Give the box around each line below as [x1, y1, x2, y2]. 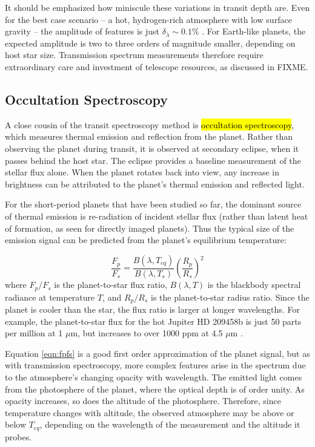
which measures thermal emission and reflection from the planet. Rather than [5, 130, 293, 143]
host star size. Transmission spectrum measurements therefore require [5, 48, 264, 61]
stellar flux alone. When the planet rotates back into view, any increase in [5, 166, 280, 178]
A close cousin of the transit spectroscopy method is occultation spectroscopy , [5, 118, 294, 131]
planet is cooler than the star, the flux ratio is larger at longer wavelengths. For [5, 303, 300, 316]
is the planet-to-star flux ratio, [54, 278, 167, 291]
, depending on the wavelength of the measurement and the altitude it [39, 418, 300, 431]
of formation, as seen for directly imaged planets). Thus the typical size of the [5, 221, 294, 234]
